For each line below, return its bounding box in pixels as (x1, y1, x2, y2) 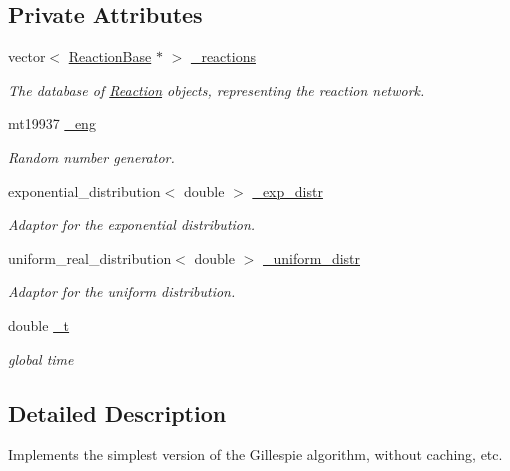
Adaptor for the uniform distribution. (8, 281, 236, 302)
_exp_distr (252, 180, 323, 201)
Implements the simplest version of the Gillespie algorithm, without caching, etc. (8, 444, 503, 465)
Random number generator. (8, 146, 175, 167)
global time (8, 348, 74, 369)
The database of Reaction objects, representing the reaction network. (8, 79, 425, 100)
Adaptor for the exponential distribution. (8, 214, 256, 235)
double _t (8, 314, 70, 335)
